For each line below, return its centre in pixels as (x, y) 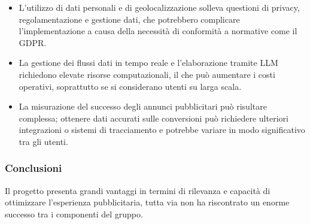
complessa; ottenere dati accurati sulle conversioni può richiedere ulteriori (154, 118)
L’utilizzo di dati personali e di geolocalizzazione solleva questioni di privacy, (159, 7)
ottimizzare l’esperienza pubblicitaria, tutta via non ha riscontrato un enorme (147, 202)
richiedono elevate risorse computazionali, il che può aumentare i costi (147, 74)
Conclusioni (34, 168)
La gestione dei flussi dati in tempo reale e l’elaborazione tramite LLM (148, 63)
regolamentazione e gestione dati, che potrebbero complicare (129, 19)
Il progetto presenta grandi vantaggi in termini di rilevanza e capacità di (138, 190)
